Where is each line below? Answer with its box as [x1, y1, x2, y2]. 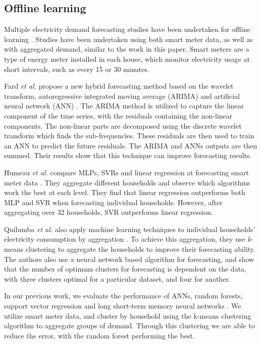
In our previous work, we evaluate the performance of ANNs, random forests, [4, 290, 243, 301]
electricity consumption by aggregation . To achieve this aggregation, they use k [4, 234, 251, 244]
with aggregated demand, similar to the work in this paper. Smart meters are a [4, 44, 249, 54]
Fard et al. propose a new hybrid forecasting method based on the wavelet [4, 81, 234, 91]
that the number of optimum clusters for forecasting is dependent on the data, [4, 263, 246, 274]
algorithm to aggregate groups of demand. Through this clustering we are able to [4, 320, 255, 331]
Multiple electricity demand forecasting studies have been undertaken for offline [4, 24, 250, 34]
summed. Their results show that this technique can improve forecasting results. [4, 150, 252, 161]
